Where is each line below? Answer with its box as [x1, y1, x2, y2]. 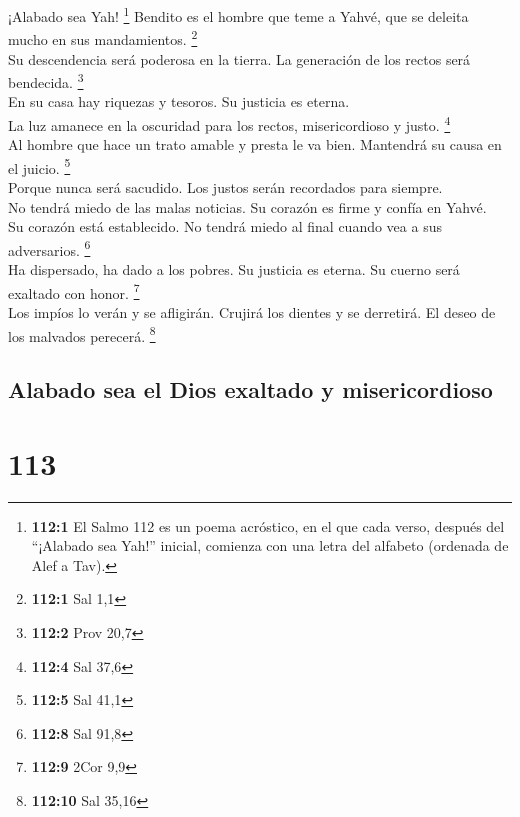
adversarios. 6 [8, 236, 91, 260]
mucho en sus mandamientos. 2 [8, 26, 198, 49]
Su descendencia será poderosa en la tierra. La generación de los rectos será [8, 48, 471, 69]
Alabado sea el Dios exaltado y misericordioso [8, 374, 493, 405]
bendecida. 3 [8, 69, 84, 92]
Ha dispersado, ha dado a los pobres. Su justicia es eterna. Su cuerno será [8, 259, 460, 280]
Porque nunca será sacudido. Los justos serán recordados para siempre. [8, 177, 443, 198]
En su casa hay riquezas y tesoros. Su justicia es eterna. [8, 91, 350, 112]
